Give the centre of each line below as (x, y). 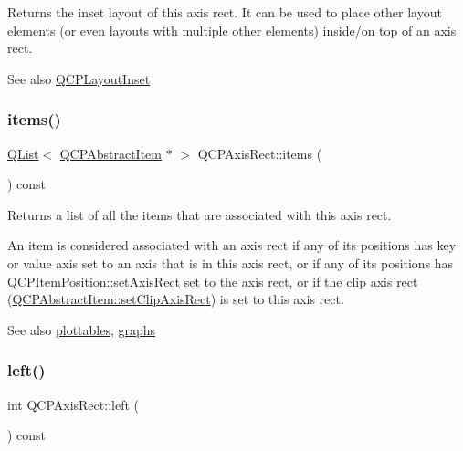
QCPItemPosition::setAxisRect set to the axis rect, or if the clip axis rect (213, 281)
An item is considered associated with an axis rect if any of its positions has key (232, 245)
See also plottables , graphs (82, 329)
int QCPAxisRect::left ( (73, 404)
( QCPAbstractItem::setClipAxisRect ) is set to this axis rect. (176, 299)
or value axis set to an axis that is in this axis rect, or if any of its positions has (231, 262)
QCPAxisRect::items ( (260, 153)
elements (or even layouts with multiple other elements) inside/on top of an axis (232, 30)
